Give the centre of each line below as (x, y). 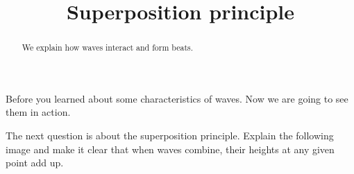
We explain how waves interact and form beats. (108, 47)
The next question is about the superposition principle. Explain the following (170, 136)
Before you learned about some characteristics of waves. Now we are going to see (177, 98)
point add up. (35, 163)
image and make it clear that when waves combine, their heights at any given (170, 149)
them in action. (38, 112)
